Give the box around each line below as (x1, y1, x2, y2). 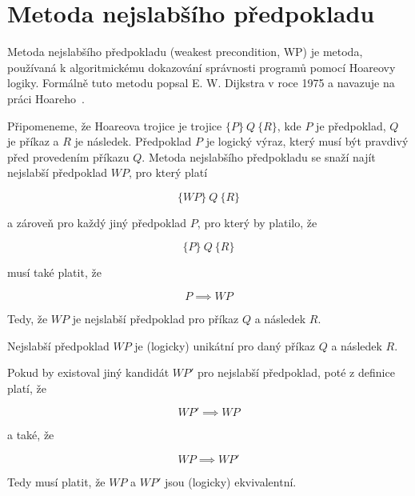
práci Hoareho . (7, 90, 85, 106)
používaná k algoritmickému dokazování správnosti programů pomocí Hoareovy (7, 58, 396, 75)
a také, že (7, 426, 54, 443)
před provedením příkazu (7, 148, 130, 165)
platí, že (7, 379, 46, 396)
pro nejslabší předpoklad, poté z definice (198, 364, 395, 381)
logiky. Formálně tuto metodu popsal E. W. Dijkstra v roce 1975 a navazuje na (7, 74, 395, 91)
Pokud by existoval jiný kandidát (7, 364, 170, 381)
